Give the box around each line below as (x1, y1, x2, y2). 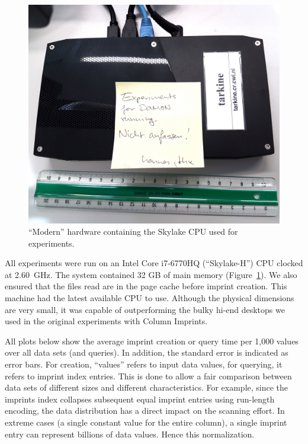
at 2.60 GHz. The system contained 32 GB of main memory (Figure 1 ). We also (5, 268, 297, 280)
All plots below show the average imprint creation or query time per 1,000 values (5, 334, 299, 347)
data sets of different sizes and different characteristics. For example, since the (5, 381, 288, 394)
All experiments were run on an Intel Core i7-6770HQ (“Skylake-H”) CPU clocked (5, 257, 303, 269)
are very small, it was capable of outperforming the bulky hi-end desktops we (5, 303, 285, 315)
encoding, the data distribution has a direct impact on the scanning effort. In (5, 404, 285, 417)
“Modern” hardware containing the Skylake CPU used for (28, 225, 238, 238)
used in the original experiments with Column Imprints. (5, 315, 208, 327)
